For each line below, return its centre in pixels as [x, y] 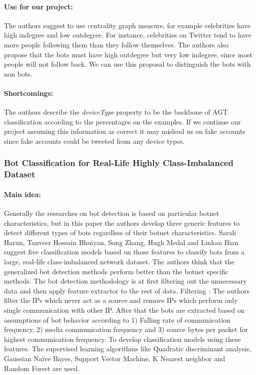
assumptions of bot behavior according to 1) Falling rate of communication [117, 319]
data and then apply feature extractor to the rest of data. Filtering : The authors [127, 290]
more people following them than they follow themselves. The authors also [116, 44]
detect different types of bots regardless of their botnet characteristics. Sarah [120, 232]
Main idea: [22, 194]
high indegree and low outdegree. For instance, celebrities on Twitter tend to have [128, 35]
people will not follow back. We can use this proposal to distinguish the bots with [128, 64]
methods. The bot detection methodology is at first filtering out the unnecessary [126, 281]
